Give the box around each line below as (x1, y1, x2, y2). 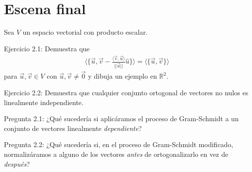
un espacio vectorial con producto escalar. (22, 27, 148, 37)
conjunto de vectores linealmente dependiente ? (4, 123, 142, 133)
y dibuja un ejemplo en (88, 71, 157, 81)
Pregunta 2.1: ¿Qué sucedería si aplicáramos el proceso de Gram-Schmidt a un (4, 113, 239, 124)
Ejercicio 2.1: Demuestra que (4, 43, 90, 53)
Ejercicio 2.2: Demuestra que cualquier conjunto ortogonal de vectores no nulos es (4, 87, 249, 97)
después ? (4, 158, 30, 169)
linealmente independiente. (4, 97, 84, 107)
